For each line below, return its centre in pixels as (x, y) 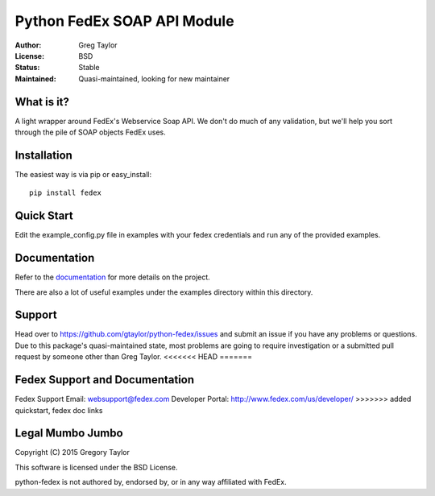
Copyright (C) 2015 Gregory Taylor (72, 453)
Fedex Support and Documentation (105, 380)
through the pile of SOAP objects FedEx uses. (91, 132)
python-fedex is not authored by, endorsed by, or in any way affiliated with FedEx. (151, 482)
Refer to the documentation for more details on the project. (113, 277)
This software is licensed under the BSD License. (96, 467)
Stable (89, 68)
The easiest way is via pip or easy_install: (83, 174)
